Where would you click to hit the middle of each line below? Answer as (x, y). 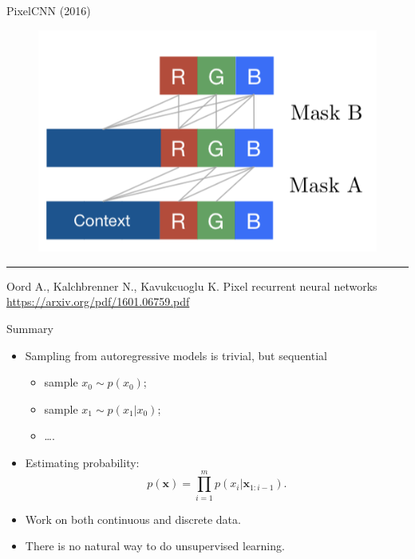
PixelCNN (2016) (49, 10)
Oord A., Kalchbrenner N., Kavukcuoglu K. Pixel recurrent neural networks (192, 285)
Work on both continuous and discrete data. (133, 519)
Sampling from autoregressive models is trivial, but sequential (176, 355)
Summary (30, 328)
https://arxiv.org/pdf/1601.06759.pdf (98, 301)
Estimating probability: (82, 462)
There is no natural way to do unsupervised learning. (155, 546)
